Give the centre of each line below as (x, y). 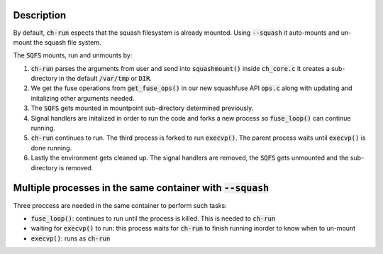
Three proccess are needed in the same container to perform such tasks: (120, 205)
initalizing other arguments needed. (83, 98)
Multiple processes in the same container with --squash (141, 188)
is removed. (76, 167)
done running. (51, 148)
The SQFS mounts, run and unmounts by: (73, 55)
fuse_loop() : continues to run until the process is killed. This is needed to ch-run (153, 218)
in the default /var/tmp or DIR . (106, 79)
